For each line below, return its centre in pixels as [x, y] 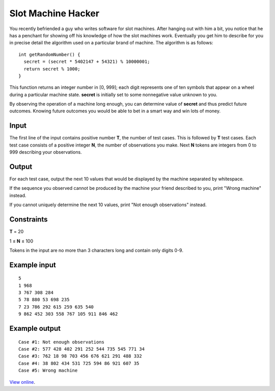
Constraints [29, 219]
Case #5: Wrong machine [48, 371]
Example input [33, 265]
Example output [35, 328]
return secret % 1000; [52, 69]
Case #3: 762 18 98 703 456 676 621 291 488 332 [80, 356]
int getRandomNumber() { [49, 54]
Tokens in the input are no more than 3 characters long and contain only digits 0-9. [96, 250]
